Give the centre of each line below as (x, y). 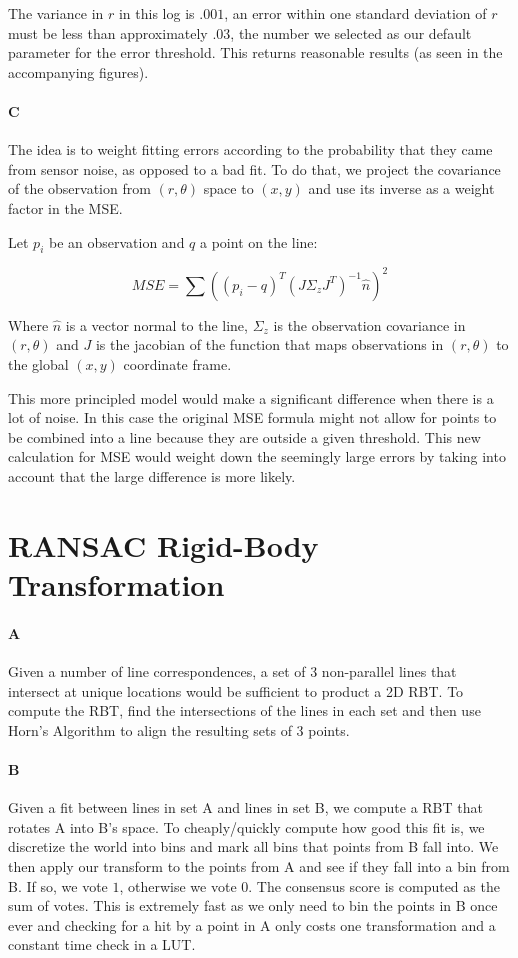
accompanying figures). (78, 71)
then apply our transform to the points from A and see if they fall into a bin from (259, 865)
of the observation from (79, 188)
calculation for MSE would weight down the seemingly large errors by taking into (257, 456)
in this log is (156, 13)
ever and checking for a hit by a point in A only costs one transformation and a (252, 924)
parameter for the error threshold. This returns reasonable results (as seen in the (255, 52)
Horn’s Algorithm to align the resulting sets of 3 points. (179, 729)
